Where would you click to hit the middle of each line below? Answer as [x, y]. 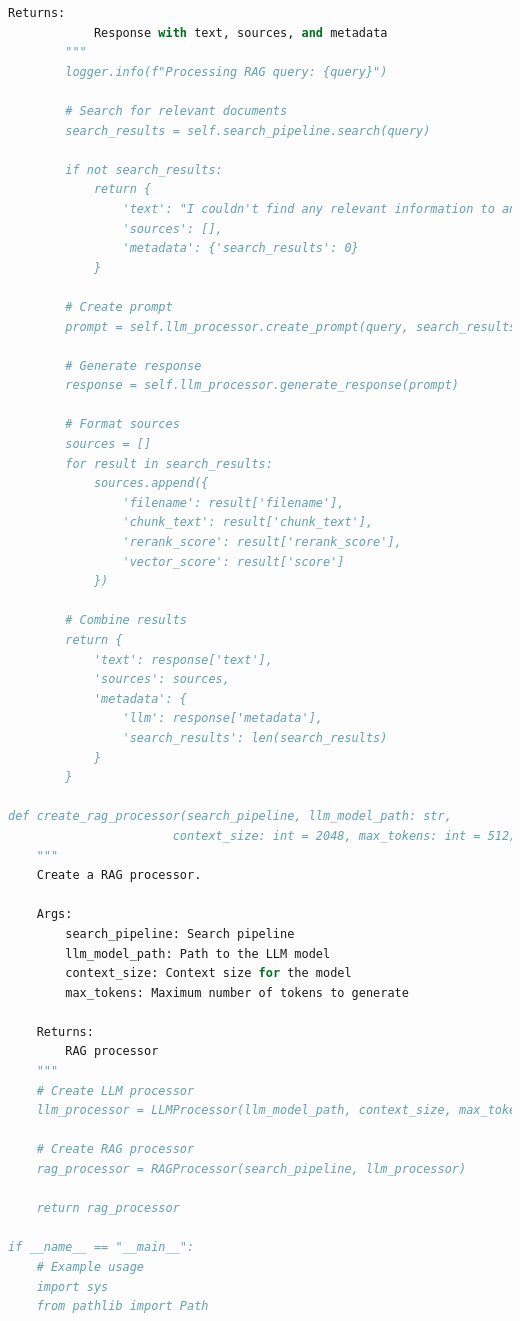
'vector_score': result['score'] [233, 561]
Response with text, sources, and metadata [240, 32]
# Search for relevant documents [176, 110]
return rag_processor [108, 1208]
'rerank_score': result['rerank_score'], [262, 542]
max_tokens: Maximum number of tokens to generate [237, 992]
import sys [72, 1286]
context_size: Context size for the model [208, 973]
